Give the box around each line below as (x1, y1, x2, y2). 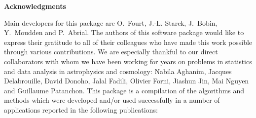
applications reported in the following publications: (4, 104, 158, 115)
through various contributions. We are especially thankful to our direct (4, 46, 218, 57)
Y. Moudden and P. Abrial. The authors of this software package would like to (4, 27, 244, 38)
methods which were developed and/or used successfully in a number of (4, 95, 220, 105)
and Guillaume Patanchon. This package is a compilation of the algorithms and (4, 85, 245, 95)
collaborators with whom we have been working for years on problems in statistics (4, 56, 252, 66)
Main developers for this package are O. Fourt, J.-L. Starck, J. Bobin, (4, 17, 218, 28)
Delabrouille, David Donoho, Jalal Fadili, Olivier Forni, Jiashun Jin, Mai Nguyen (4, 76, 249, 86)
